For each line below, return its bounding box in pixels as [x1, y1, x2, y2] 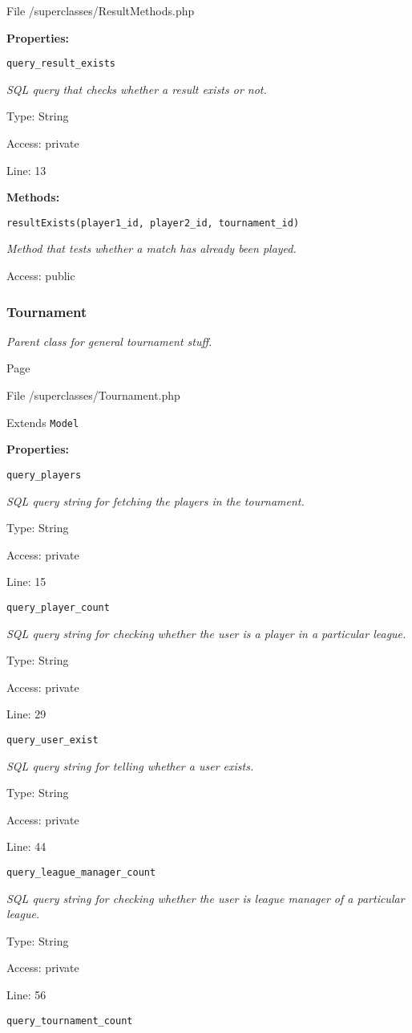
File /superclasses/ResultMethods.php [6, 2, 195, 18]
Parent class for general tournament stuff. [6, 332, 212, 349]
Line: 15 [6, 573, 46, 590]
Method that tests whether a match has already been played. [6, 240, 297, 257]
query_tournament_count [6, 1015, 133, 1027]
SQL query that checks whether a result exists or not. [6, 80, 267, 97]
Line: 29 [6, 706, 46, 722]
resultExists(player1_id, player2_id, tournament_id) [6, 217, 300, 229]
